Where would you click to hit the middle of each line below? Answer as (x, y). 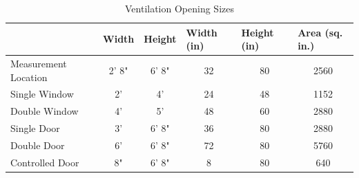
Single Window (42, 94)
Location (29, 77)
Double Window (45, 111)
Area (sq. (320, 32)
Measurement (39, 64)
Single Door (35, 128)
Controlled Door (45, 162)
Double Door (38, 145)
